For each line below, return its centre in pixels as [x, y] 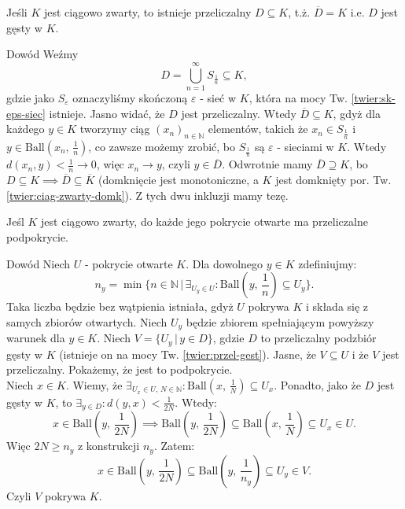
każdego [26, 129]
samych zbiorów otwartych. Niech [87, 321]
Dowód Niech [39, 263]
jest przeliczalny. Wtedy [239, 113]
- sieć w [218, 97]
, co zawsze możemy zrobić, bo [162, 146]
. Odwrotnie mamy [267, 164]
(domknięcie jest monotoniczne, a [179, 180]
